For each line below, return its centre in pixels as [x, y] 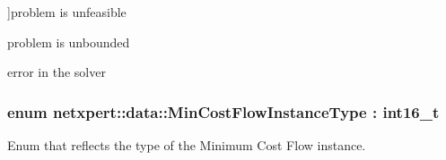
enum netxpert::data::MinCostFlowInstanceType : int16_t [223, 111]
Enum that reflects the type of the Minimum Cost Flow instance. [187, 145]
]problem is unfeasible [67, 12]
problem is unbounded [69, 42]
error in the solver [57, 72]
